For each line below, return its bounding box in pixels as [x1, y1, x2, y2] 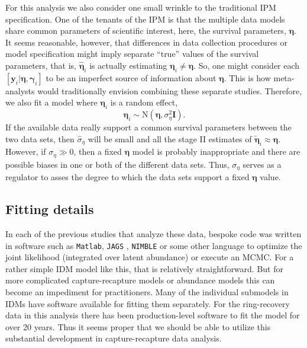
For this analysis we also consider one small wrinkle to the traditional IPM [5, 1, 276, 13]
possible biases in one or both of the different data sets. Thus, [5, 158, 230, 170]
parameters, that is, [5, 59, 77, 71]
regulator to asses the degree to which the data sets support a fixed [5, 171, 250, 183]
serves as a [243, 158, 282, 170]
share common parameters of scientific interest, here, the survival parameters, [5, 24, 286, 37]
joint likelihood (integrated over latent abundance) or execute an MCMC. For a [5, 251, 294, 263]
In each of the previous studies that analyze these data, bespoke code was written [5, 227, 302, 240]
